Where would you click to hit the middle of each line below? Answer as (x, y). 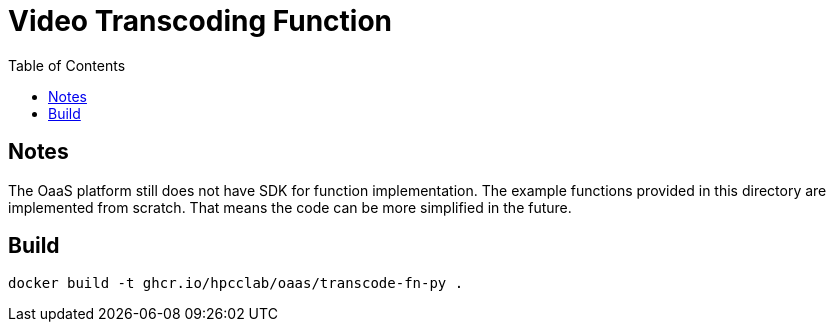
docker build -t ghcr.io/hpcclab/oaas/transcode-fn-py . (236, 283)
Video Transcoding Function (200, 21)
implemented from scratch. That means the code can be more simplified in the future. (290, 207)
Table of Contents (67, 65)
